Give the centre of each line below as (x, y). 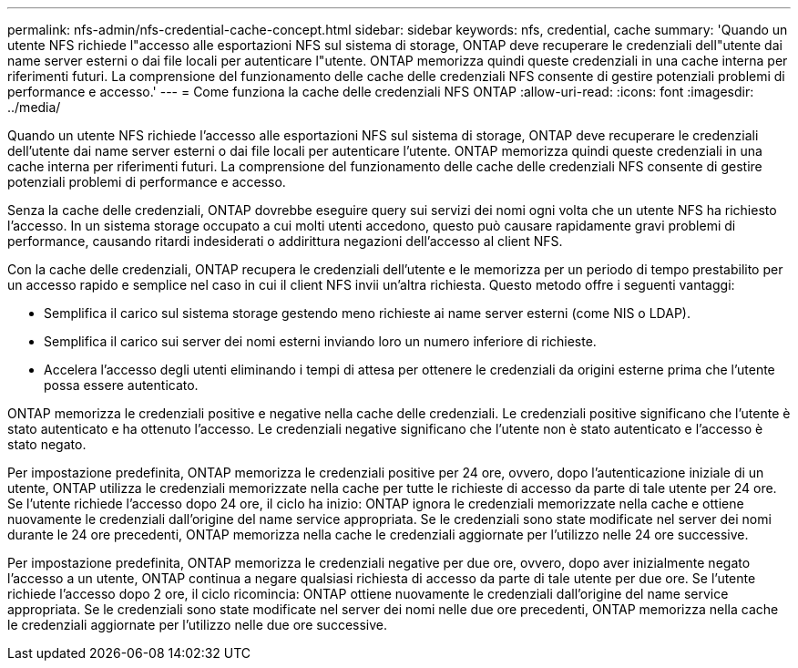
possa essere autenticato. (121, 385)
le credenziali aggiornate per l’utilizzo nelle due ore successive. (198, 625)
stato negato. (47, 444)
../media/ (34, 107)
